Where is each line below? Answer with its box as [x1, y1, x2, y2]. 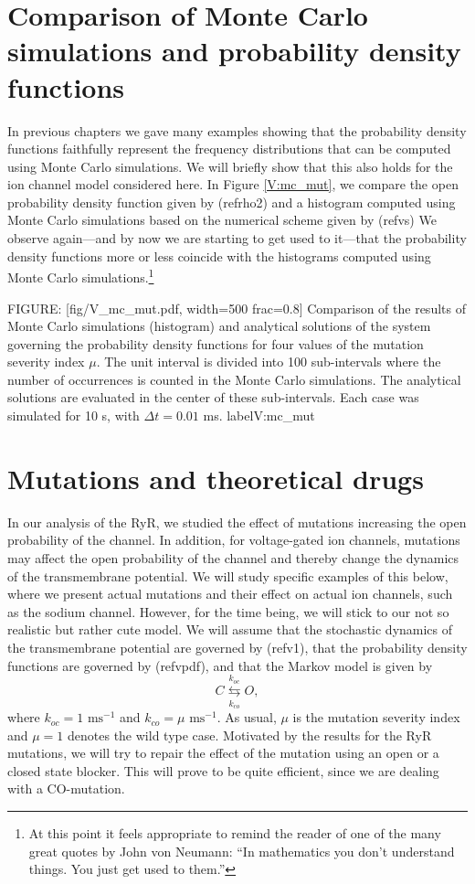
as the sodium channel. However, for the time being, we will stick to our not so [7, 602, 449, 621]
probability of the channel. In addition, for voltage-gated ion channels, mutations [7, 530, 460, 549]
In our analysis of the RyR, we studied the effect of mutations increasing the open [7, 512, 467, 531]
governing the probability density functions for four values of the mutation [7, 334, 424, 353]
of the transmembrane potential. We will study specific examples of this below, [7, 566, 449, 585]
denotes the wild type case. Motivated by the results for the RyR [68, 725, 432, 744]
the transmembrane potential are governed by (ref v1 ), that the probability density [7, 637, 468, 656]
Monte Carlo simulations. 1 [7, 265, 154, 286]
